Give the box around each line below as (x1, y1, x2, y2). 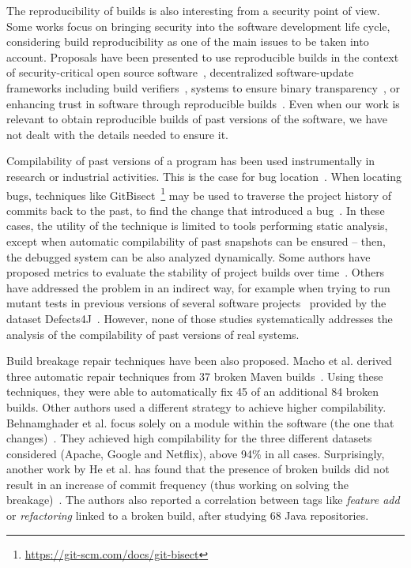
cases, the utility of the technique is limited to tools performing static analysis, (6, 217, 388, 234)
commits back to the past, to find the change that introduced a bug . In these (6, 201, 385, 218)
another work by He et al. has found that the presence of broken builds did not (6, 461, 390, 477)
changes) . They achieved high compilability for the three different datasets (6, 430, 372, 446)
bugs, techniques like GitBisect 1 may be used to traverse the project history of (6, 184, 391, 203)
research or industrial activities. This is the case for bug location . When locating (6, 167, 402, 184)
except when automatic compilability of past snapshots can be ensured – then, (6, 232, 386, 249)
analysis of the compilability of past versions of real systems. (6, 325, 300, 342)
